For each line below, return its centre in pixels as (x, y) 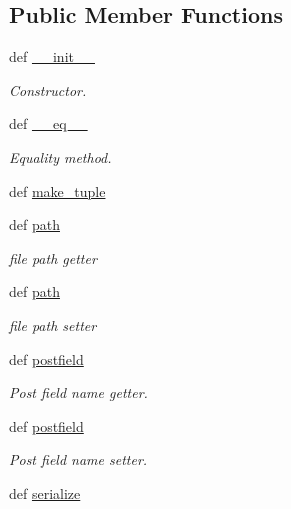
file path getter (53, 257)
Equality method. (60, 156)
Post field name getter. (78, 392)
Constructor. (48, 89)
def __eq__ (48, 123)
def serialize (45, 492)
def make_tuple (57, 190)
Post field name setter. (78, 459)
